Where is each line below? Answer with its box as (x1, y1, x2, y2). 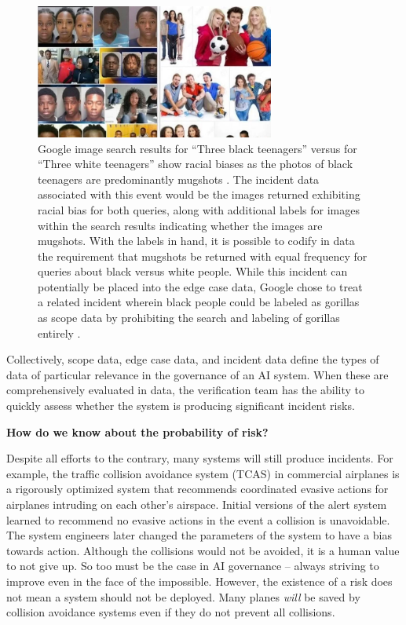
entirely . (38, 324, 81, 341)
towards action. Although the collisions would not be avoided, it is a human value (6, 542, 400, 558)
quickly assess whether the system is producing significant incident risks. (6, 397, 355, 414)
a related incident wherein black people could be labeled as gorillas (38, 294, 360, 310)
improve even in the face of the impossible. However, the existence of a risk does (6, 572, 393, 589)
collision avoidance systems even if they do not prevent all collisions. (6, 604, 335, 620)
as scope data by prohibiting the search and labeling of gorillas (38, 309, 340, 326)
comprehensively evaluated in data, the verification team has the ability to (6, 382, 365, 398)
